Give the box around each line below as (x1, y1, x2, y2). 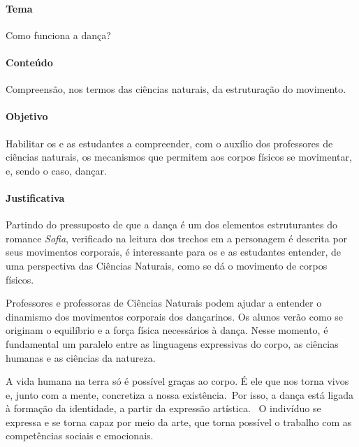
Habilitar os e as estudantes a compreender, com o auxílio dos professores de (6, 135, 333, 150)
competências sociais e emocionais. (6, 428, 154, 443)
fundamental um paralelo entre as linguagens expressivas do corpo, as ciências (6, 336, 339, 351)
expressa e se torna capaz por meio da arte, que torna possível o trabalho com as (6, 414, 352, 429)
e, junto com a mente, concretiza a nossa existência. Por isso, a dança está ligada (6, 387, 354, 402)
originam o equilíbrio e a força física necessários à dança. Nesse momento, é (6, 323, 328, 337)
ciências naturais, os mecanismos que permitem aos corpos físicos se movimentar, (6, 149, 352, 164)
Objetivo (6, 109, 48, 124)
